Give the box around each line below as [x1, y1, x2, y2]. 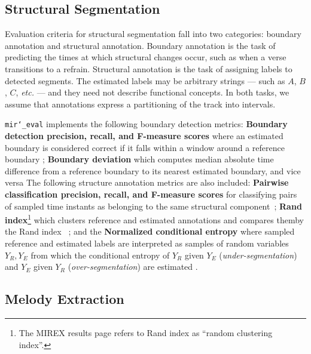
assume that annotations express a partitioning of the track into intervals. [5, 97, 276, 110]
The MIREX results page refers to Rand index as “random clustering [19, 327, 273, 338]
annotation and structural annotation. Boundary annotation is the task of [5, 39, 276, 51]
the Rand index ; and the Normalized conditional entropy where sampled [5, 225, 295, 238]
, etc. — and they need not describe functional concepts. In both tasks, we [16, 86, 289, 98]
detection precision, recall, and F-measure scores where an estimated [5, 130, 283, 142]
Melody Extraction [5, 290, 124, 308]
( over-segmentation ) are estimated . [68, 260, 198, 273]
